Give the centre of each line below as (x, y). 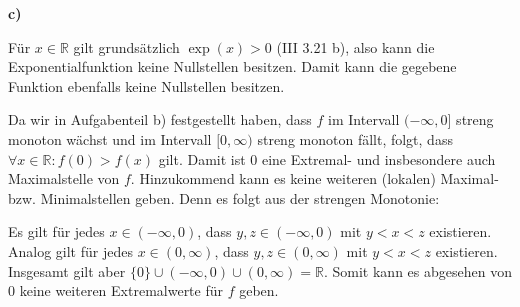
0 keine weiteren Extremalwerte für (115, 290)
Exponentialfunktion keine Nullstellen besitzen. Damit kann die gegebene (232, 66)
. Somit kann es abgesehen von (417, 270)
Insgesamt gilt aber (67, 270)
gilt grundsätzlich (126, 46)
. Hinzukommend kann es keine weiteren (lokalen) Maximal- (314, 178)
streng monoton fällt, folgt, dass (355, 138)
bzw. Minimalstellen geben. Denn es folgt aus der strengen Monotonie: (224, 197)
